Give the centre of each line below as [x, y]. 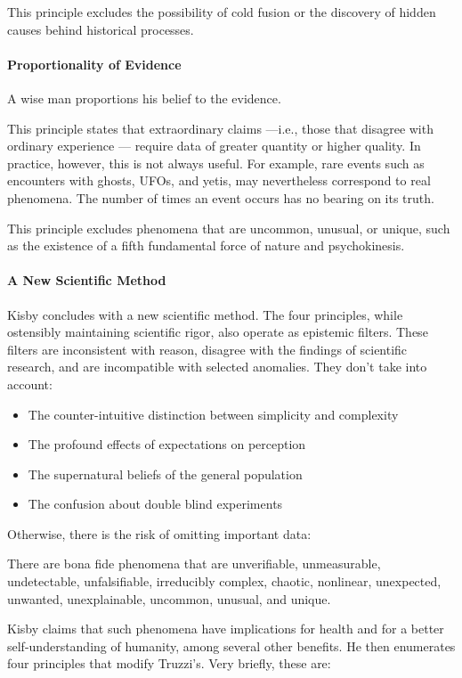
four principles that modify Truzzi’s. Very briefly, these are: [169, 663]
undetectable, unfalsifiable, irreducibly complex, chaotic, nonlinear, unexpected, [224, 581]
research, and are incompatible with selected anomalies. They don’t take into [217, 367]
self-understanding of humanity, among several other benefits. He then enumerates [231, 645]
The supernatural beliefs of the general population [165, 474]
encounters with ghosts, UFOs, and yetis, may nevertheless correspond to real [219, 180]
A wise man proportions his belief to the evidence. [144, 98]
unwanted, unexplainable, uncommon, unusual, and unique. [169, 598]
